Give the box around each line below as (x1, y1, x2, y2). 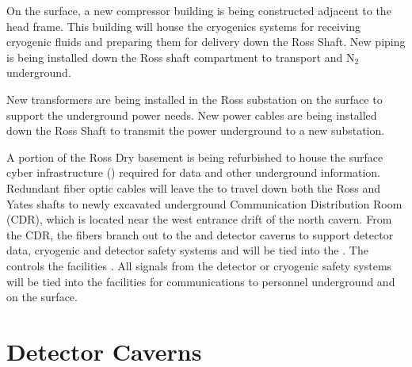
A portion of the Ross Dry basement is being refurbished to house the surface (6, 148, 383, 165)
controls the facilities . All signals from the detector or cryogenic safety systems (6, 257, 392, 273)
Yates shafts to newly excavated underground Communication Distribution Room (6, 195, 402, 212)
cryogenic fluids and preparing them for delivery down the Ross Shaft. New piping (6, 33, 406, 50)
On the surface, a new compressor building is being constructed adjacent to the (6, 2, 391, 18)
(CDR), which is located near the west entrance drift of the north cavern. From (6, 211, 392, 227)
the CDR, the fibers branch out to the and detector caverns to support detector (6, 226, 394, 243)
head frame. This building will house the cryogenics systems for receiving (6, 17, 361, 34)
